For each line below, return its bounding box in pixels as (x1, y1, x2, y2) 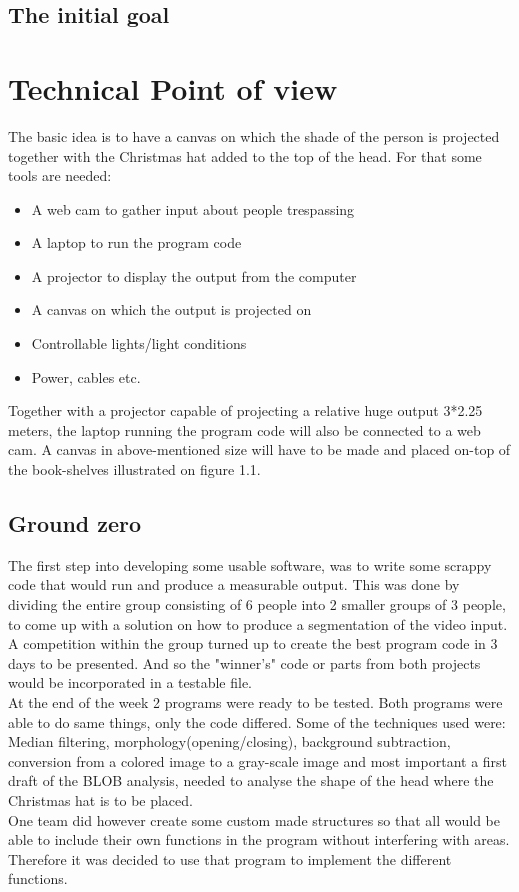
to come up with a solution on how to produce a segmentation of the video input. (8, 613, 508, 634)
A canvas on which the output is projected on (31, 299, 312, 320)
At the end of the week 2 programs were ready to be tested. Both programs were (8, 691, 503, 712)
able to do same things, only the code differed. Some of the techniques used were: (8, 711, 506, 732)
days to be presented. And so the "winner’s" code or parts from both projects (8, 652, 481, 673)
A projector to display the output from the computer (31, 265, 357, 286)
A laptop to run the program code (31, 232, 242, 253)
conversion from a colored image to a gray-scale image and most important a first (8, 750, 508, 771)
